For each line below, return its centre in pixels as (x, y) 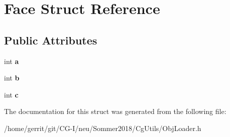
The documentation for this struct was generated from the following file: (115, 111)
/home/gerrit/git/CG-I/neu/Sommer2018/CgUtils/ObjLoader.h (103, 128)
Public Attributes (51, 40)
